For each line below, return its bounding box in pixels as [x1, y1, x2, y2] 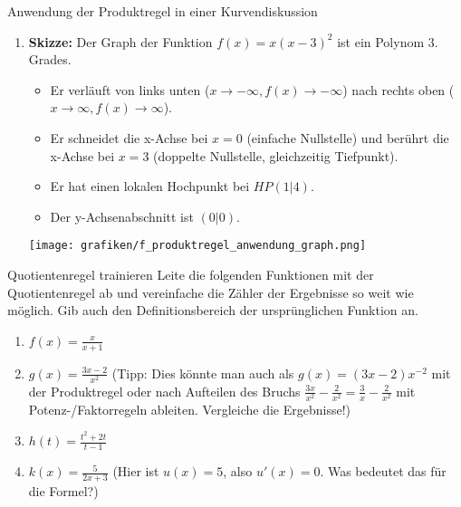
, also [223, 462, 253, 481]
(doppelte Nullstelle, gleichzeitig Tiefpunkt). [153, 146, 399, 165]
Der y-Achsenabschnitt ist [50, 206, 194, 225]
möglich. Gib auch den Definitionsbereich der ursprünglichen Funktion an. [7, 301, 418, 320]
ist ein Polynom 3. [337, 32, 438, 51]
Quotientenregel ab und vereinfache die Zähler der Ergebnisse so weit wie [7, 282, 414, 301]
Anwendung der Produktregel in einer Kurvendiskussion [7, 2, 318, 20]
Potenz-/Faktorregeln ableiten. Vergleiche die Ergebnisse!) [28, 399, 351, 418]
